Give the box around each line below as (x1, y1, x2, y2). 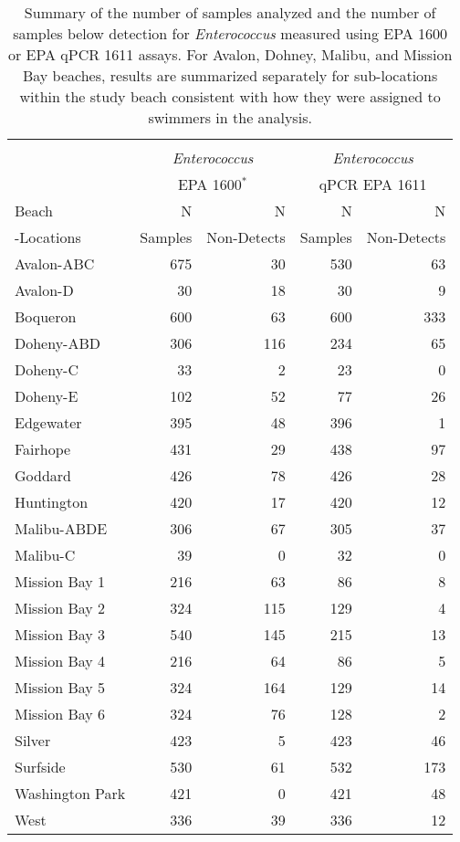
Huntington (15, 491, 89, 512)
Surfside (15, 756, 66, 777)
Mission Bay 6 (15, 703, 106, 724)
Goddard (15, 465, 71, 486)
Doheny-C (15, 359, 79, 380)
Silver (15, 730, 51, 751)
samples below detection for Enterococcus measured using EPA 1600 (13, 23, 448, 44)
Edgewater (15, 412, 82, 433)
